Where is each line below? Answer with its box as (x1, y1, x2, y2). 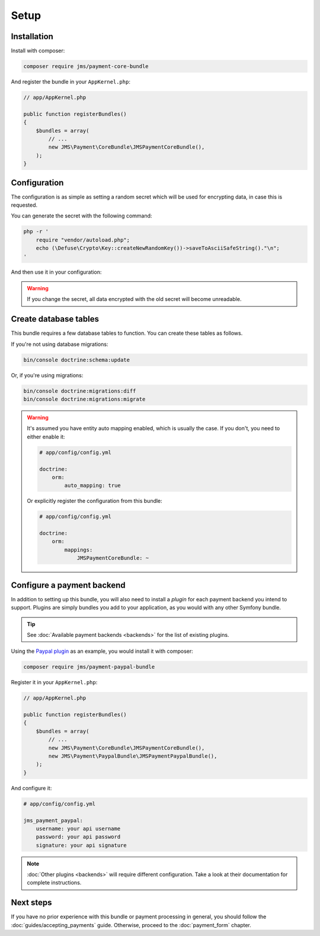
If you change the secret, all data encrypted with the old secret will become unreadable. (27, 296, 242, 303)
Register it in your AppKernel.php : (11, 679, 98, 686)
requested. (11, 201, 38, 209)
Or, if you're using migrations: (11, 371, 84, 379)
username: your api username (36, 825, 121, 832)
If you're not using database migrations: (11, 341, 108, 348)
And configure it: (11, 784, 52, 791)
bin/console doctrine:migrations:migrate (23, 396, 146, 402)
